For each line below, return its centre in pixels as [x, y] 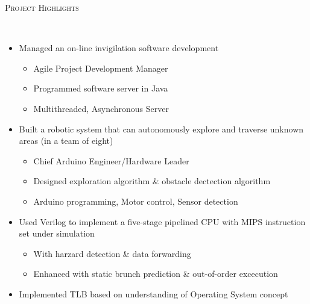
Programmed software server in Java [101, 88]
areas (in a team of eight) [66, 141]
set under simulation [57, 233]
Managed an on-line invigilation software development [119, 48]
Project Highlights [42, 7]
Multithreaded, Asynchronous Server [101, 108]
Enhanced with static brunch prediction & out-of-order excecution [156, 274]
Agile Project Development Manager [101, 68]
